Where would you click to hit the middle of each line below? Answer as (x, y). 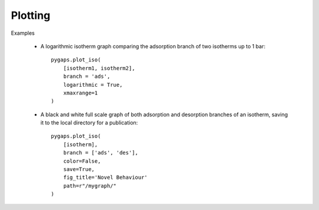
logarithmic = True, (93, 85)
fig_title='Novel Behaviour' (105, 178)
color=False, (82, 161)
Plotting (30, 15)
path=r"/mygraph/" (90, 186)
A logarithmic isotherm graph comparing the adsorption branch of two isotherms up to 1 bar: (153, 46)
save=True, (79, 169)
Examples (23, 33)
